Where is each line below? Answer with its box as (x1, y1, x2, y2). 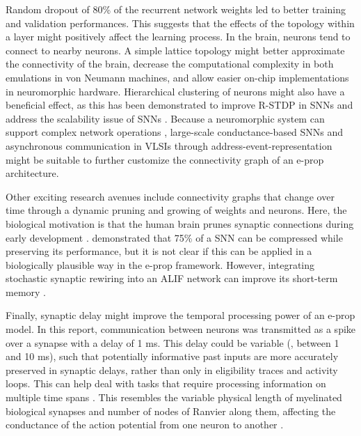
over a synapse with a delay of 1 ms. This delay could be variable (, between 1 (6, 335, 339, 350)
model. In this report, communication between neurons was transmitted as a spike (6, 322, 356, 336)
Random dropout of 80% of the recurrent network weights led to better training (6, 2, 346, 16)
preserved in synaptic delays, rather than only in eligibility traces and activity (6, 362, 338, 377)
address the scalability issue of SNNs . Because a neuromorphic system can (6, 111, 325, 125)
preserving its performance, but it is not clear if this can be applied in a (6, 244, 312, 258)
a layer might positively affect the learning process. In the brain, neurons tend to (6, 29, 351, 44)
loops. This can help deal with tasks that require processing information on (6, 376, 326, 391)
